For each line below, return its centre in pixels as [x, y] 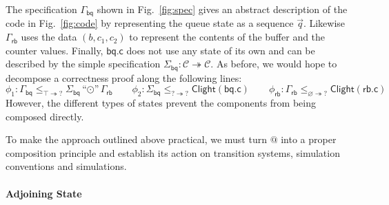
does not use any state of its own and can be [221, 50]
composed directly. [45, 116]
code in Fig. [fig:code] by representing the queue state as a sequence [150, 23]
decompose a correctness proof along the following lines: [124, 77]
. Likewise [324, 23]
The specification [41, 9]
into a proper [309, 139]
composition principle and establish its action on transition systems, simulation [173, 152]
